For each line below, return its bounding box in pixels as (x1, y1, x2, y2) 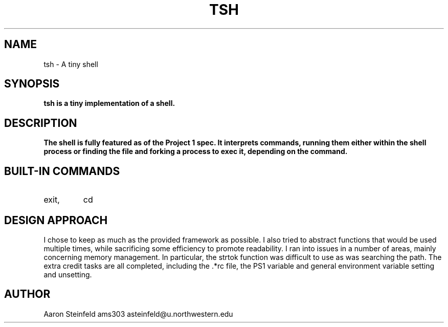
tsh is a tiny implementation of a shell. (43, 99, 175, 108)
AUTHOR (4, 288, 51, 301)
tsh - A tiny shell (43, 59, 98, 69)
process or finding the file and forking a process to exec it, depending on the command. (43, 147, 348, 156)
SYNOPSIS (4, 77, 60, 91)
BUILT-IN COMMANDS (4, 164, 120, 178)
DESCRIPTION (4, 116, 77, 129)
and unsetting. (43, 270, 92, 279)
